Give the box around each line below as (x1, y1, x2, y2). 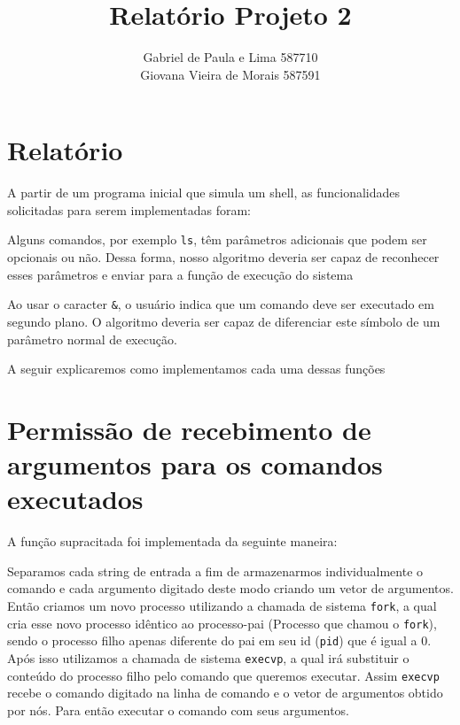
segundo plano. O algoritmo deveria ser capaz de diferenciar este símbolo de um (7, 312, 441, 330)
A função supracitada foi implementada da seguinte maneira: (7, 532, 338, 551)
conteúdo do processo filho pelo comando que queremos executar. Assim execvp (7, 666, 440, 684)
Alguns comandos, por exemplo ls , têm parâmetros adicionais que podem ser (7, 230, 427, 249)
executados (7, 481, 144, 517)
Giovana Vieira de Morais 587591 (140, 65, 321, 83)
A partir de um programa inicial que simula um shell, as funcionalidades (7, 183, 401, 202)
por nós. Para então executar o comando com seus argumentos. (7, 700, 350, 719)
